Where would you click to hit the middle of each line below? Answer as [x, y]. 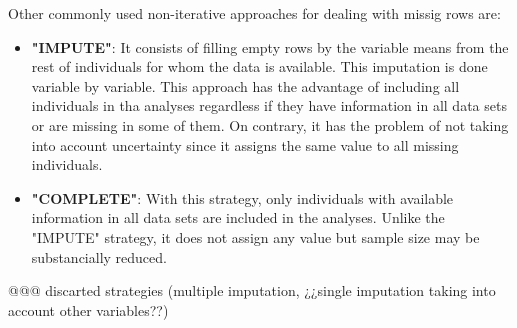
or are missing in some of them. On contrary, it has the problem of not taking [270, 124]
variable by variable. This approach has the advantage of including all [245, 85]
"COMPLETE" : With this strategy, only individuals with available [242, 197]
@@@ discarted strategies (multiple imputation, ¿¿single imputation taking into [252, 290]
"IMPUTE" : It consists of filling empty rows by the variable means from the [270, 46]
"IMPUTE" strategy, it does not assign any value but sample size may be [255, 236]
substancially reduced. [99, 256]
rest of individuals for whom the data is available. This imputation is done [259, 66]
